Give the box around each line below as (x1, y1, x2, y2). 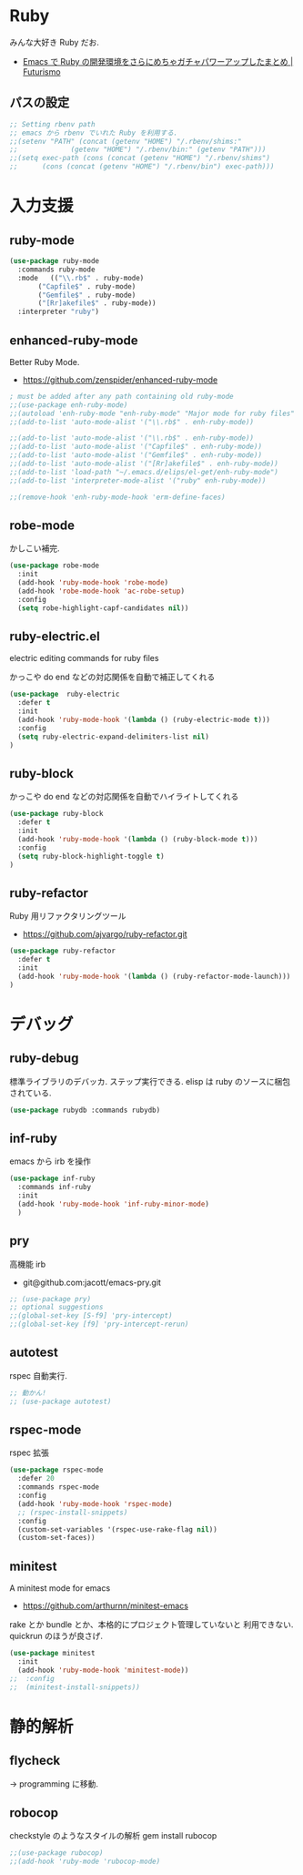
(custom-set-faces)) (17, 1534, 96, 1543)
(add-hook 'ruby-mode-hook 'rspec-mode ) (17, 1499, 173, 1508)
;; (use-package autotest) (9, 1397, 112, 1406)
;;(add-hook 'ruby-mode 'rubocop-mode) (9, 1857, 161, 1867)
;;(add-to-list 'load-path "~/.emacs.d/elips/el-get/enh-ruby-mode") (9, 467, 279, 476)
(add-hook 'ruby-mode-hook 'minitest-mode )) (17, 1666, 189, 1675)
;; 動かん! (9, 1388, 47, 1398)
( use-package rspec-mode (9, 1465, 104, 1475)
